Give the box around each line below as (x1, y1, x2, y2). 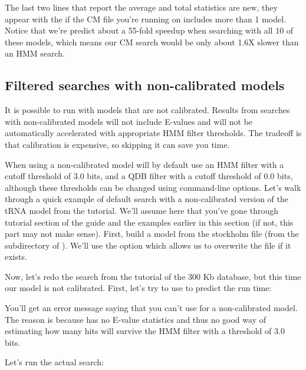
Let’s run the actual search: (5, 356, 104, 368)
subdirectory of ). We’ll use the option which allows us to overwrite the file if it (5, 239, 291, 251)
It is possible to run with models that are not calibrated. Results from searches (5, 104, 290, 116)
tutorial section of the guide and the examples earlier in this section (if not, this (5, 216, 294, 228)
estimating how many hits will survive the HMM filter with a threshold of (5, 325, 272, 337)
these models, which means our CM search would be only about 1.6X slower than (5, 35, 299, 48)
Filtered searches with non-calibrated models (5, 76, 285, 94)
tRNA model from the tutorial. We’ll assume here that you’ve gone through (5, 204, 279, 216)
